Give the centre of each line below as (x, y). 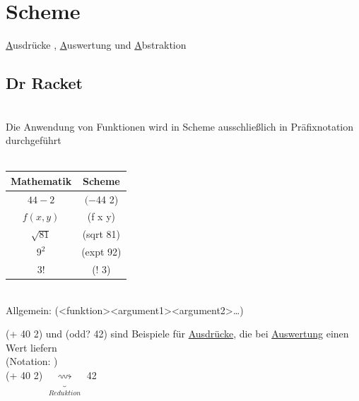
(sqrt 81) (101, 234)
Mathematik (41, 180)
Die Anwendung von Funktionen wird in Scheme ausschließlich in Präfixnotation (180, 126)
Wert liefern (31, 347)
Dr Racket (44, 83)
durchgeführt (34, 140)
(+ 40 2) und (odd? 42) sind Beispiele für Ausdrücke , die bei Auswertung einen (177, 334)
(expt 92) (101, 252)
